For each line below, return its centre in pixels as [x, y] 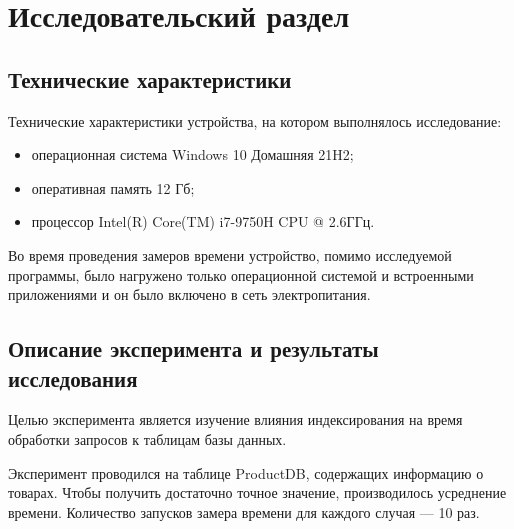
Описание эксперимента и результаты [193, 348]
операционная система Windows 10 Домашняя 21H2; [192, 154]
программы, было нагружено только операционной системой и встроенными [241, 274]
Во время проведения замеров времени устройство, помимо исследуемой [230, 254]
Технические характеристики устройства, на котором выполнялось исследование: [255, 120]
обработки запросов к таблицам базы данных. [147, 438]
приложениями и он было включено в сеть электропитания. [189, 294]
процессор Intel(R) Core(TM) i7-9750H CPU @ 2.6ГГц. [203, 221]
